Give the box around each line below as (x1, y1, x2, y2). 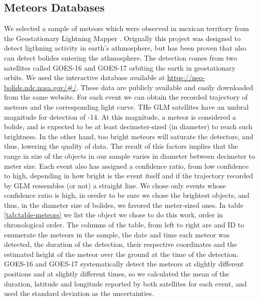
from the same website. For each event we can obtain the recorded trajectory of (4, 92, 248, 102)
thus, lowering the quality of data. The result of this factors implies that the (4, 141, 238, 151)
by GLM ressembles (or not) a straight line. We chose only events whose (4, 180, 226, 190)
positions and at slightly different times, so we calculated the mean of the (4, 268, 229, 279)
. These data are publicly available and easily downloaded (76, 82, 253, 92)
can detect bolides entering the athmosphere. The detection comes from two (4, 52, 237, 63)
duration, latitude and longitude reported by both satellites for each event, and (4, 278, 247, 288)
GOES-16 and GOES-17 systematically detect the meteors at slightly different (4, 258, 244, 269)
